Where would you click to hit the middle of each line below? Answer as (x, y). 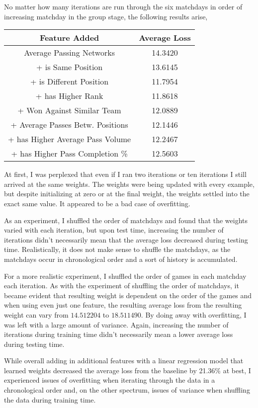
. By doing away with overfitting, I (194, 314)
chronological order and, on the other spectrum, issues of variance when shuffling (127, 390)
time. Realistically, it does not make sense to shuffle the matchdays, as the (117, 249)
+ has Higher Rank (69, 96)
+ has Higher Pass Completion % (69, 154)
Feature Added (69, 38)
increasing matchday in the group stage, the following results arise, (106, 16)
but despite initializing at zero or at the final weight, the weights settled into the (127, 194)
